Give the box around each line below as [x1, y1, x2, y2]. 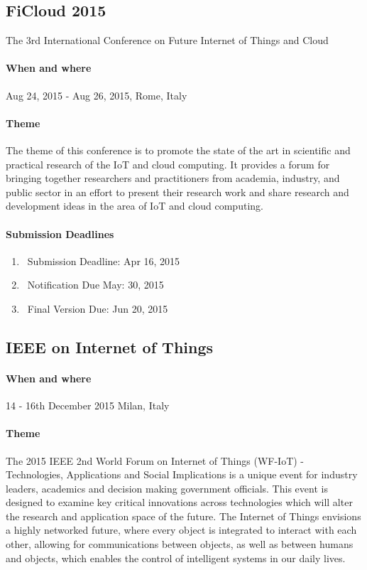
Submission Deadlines [6, 226, 114, 241]
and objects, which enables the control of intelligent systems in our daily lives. [6, 550, 346, 565]
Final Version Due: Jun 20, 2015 [27, 301, 168, 316]
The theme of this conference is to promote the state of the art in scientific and [6, 142, 351, 157]
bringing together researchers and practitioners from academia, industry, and [6, 171, 340, 185]
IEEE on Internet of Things [6, 335, 214, 357]
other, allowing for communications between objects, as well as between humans [6, 537, 354, 552]
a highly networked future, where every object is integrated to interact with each [6, 522, 357, 537]
